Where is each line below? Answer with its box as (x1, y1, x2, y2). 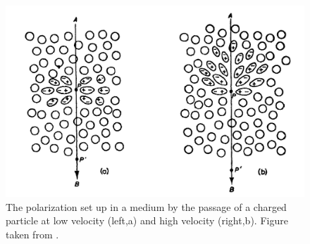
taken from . (6, 226, 59, 241)
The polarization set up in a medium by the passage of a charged (6, 199, 287, 214)
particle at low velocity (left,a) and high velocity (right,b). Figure (6, 213, 288, 228)
